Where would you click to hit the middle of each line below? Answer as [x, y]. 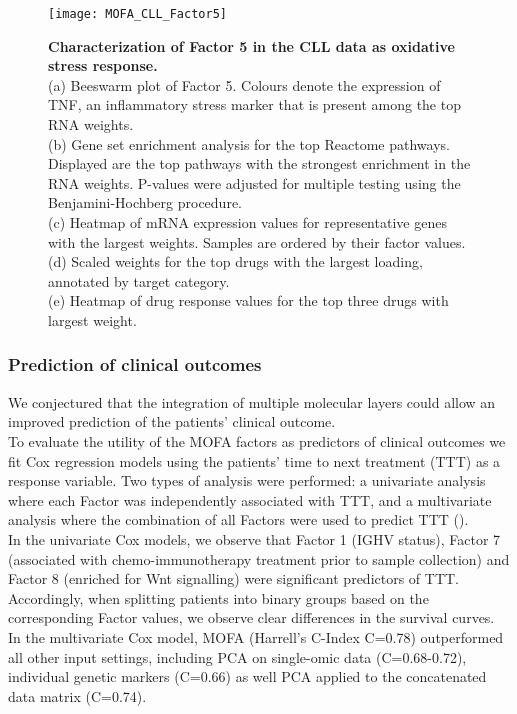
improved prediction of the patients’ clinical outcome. [172, 421]
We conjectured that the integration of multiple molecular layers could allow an [252, 401]
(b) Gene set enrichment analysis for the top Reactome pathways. [249, 143]
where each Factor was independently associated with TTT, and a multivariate [250, 499]
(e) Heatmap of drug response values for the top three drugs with [248, 300]
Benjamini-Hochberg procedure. [145, 202]
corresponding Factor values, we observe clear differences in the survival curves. [251, 617]
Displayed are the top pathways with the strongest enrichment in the [259, 163]
